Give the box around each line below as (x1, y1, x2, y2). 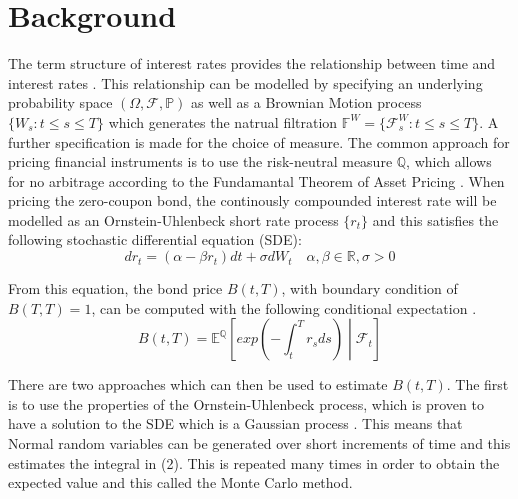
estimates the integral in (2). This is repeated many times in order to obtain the (8, 452, 500, 473)
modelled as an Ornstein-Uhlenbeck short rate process (8, 209, 339, 230)
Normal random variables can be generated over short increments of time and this (8, 433, 511, 454)
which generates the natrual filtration (108, 111, 338, 132)
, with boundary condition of (281, 278, 458, 299)
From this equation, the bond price (8, 278, 223, 299)
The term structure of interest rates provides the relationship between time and (8, 53, 496, 74)
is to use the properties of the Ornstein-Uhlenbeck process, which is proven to (8, 393, 484, 414)
